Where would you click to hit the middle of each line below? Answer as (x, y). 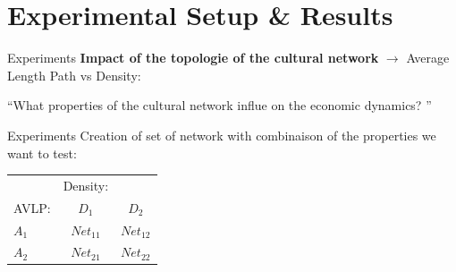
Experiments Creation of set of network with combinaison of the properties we (222, 135)
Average (428, 58)
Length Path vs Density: (74, 75)
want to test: (42, 153)
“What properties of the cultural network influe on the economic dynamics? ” (220, 105)
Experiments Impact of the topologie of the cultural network (193, 58)
